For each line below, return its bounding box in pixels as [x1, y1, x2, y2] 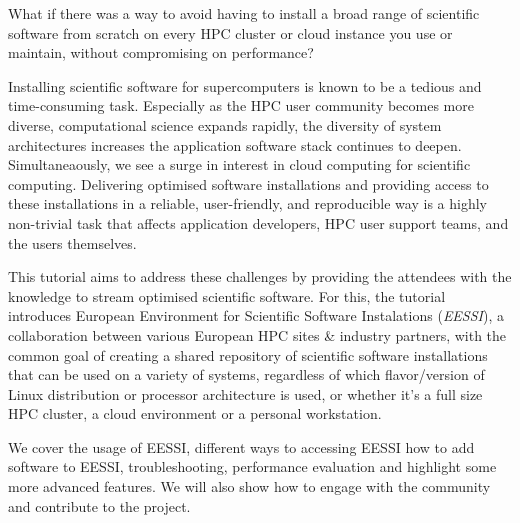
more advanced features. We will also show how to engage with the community [8, 476, 491, 497]
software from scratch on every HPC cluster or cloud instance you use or [8, 22, 453, 43]
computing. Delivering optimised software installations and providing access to [8, 173, 489, 194]
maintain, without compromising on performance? [8, 42, 314, 63]
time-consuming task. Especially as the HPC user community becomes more [8, 95, 474, 116]
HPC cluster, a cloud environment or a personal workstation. [8, 403, 382, 424]
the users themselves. [8, 232, 137, 253]
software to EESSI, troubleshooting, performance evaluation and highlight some [8, 456, 497, 477]
